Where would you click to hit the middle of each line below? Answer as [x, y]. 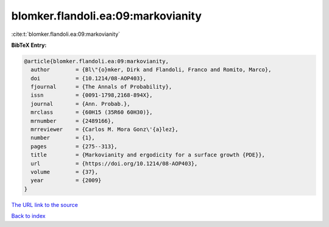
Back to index [28, 216]
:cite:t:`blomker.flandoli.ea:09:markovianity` [66, 34]
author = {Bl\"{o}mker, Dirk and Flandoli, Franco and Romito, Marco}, [151, 70]
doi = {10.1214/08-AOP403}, [88, 78]
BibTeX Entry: [29, 45]
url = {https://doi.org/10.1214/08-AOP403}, [114, 163]
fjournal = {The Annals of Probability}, [101, 87]
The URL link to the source [45, 204]
